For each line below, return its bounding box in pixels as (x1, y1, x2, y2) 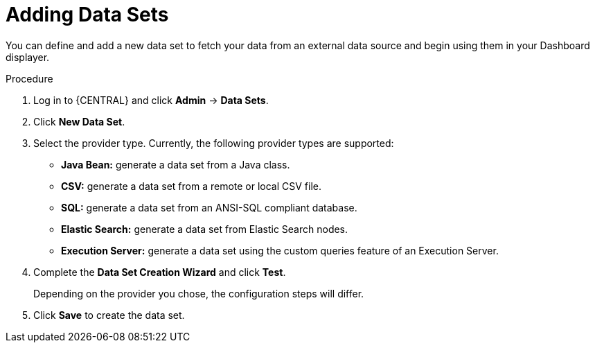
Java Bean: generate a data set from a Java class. (61, 158, 290, 171)
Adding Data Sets (6, 3, 169, 26)
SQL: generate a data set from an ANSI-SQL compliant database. (61, 201, 357, 214)
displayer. (6, 51, 50, 63)
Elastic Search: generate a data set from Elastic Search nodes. (61, 223, 348, 235)
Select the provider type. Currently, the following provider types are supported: (33, 137, 394, 149)
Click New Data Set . (33, 115, 125, 128)
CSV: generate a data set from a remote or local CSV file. (61, 180, 322, 192)
